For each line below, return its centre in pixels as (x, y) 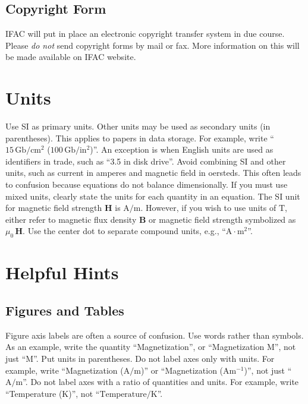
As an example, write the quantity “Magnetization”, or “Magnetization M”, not (151, 347)
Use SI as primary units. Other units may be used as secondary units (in (138, 126)
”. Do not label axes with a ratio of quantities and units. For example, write (161, 382)
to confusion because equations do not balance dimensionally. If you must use (147, 184)
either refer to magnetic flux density (71, 219)
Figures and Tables (65, 310)
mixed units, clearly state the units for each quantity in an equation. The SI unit (153, 196)
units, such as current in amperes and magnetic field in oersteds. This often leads (153, 173)
